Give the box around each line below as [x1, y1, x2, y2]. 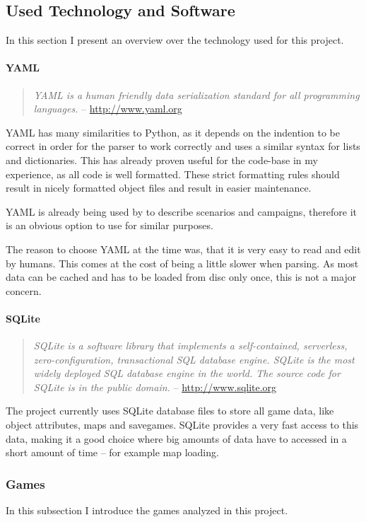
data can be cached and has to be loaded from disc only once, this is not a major [6, 269, 357, 284]
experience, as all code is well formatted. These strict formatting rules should [6, 166, 340, 181]
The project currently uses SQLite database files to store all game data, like [6, 403, 334, 418]
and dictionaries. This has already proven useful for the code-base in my [6, 152, 318, 167]
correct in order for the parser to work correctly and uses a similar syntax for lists [6, 139, 360, 153]
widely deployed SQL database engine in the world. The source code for [33, 366, 341, 381]
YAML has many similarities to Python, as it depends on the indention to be [6, 124, 340, 139]
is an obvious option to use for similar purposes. [6, 218, 213, 233]
